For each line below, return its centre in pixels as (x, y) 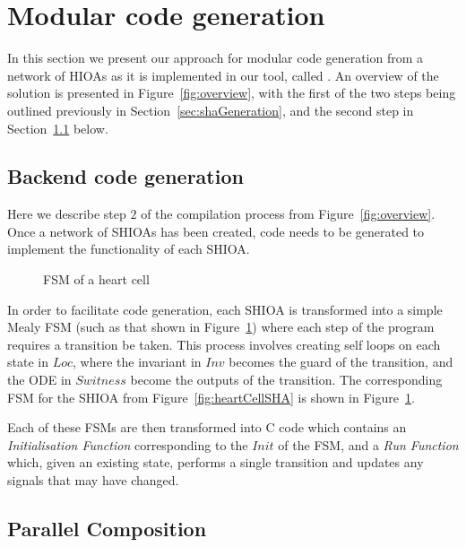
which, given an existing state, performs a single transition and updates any (216, 462)
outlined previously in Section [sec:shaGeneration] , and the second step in (211, 110)
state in (28, 362)
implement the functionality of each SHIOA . (129, 249)
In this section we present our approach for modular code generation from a (216, 58)
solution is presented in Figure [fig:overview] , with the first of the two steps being (232, 93)
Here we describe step (67, 214)
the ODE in (39, 380)
